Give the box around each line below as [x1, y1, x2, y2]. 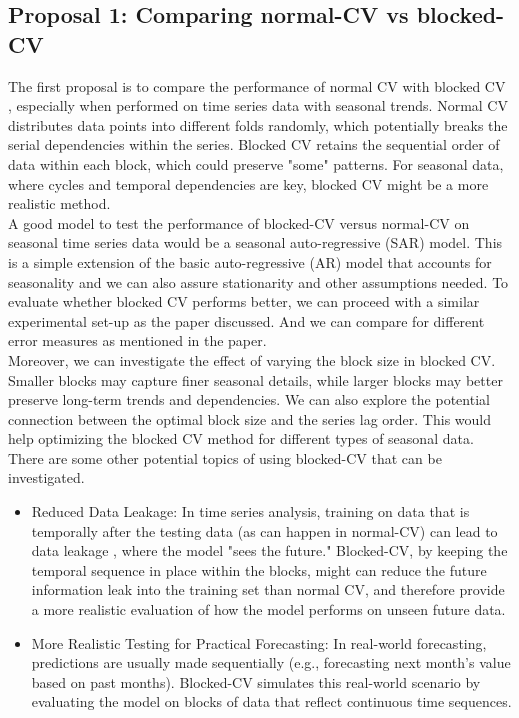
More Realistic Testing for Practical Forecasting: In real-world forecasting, [31, 632, 487, 653]
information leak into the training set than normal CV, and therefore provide [31, 579, 505, 600]
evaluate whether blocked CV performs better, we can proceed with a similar [8, 291, 480, 312]
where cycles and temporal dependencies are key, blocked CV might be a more [8, 173, 489, 194]
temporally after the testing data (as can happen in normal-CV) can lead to [31, 520, 498, 541]
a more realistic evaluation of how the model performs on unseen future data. [31, 599, 506, 620]
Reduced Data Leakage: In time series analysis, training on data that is [31, 501, 470, 522]
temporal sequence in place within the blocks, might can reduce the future [31, 559, 487, 580]
